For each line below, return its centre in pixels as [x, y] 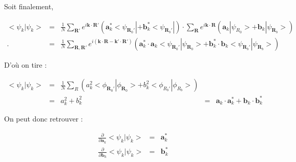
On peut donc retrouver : [44, 118]
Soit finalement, [29, 6]
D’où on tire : [26, 64]
